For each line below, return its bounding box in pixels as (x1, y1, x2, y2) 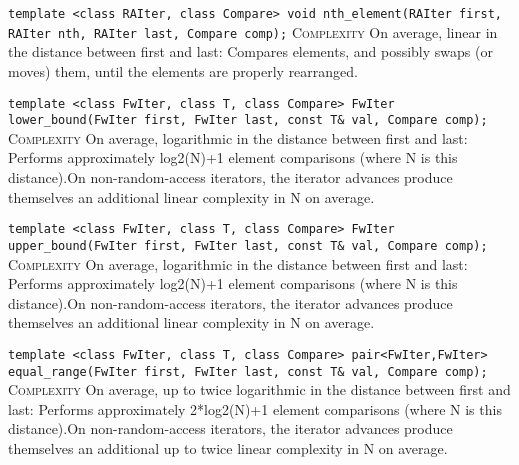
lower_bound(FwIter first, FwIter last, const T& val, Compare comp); (8, 113, 488, 128)
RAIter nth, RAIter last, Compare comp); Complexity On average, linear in (8, 21, 498, 42)
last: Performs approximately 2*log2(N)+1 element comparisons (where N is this (8, 398, 502, 419)
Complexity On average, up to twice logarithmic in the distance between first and (8, 379, 511, 400)
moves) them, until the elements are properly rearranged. (8, 60, 358, 81)
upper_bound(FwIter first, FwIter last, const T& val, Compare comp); (8, 238, 488, 253)
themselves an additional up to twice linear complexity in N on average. (8, 437, 448, 458)
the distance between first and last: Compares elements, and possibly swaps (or (8, 41, 493, 62)
